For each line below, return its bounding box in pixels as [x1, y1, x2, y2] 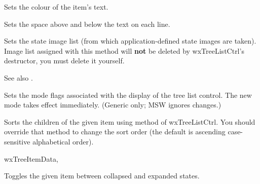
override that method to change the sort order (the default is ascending [4, 126, 226, 137]
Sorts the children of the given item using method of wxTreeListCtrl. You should [4, 116, 255, 127]
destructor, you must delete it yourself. [4, 55, 125, 66]
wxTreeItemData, [4, 153, 58, 164]
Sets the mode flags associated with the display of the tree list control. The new [4, 89, 252, 100]
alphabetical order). [32, 136, 94, 146]
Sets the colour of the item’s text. [4, 2, 108, 12]
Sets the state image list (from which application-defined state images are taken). [4, 35, 256, 46]
